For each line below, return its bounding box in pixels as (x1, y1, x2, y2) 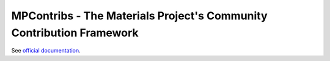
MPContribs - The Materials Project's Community (11, 9, 268, 22)
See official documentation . (11, 47, 81, 54)
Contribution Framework (11, 26, 139, 39)
